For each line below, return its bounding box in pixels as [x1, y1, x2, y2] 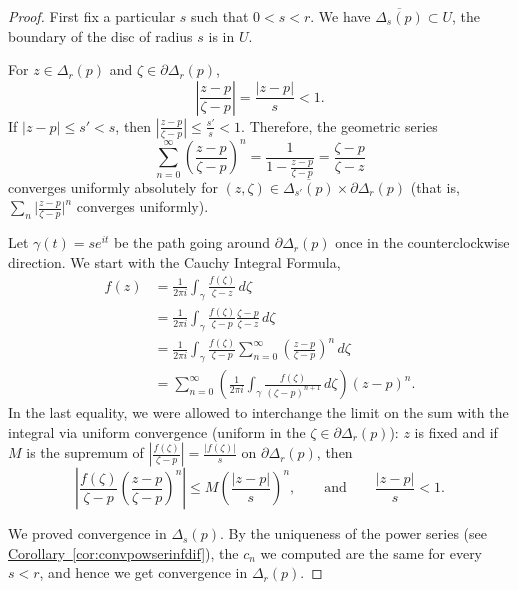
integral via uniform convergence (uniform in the [8, 421, 306, 442]
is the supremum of [26, 442, 144, 463]
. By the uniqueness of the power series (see [219, 523, 487, 544]
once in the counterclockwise [335, 232, 510, 253]
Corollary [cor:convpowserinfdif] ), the [8, 542, 239, 563]
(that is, [410, 176, 460, 197]
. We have [310, 6, 371, 26]
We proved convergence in [8, 523, 167, 544]
